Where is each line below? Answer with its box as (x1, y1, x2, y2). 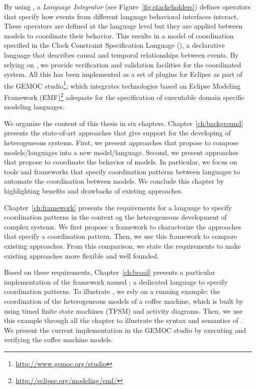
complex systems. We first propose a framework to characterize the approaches (4, 221, 242, 231)
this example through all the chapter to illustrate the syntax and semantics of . (4, 315, 243, 325)
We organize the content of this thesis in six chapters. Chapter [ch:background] (4, 118, 243, 128)
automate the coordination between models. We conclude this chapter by (4, 176, 224, 186)
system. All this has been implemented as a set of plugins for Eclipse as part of (4, 69, 243, 79)
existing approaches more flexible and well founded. (4, 250, 159, 260)
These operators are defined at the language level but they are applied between (4, 21, 243, 31)
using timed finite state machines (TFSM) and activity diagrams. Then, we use (4, 305, 243, 316)
